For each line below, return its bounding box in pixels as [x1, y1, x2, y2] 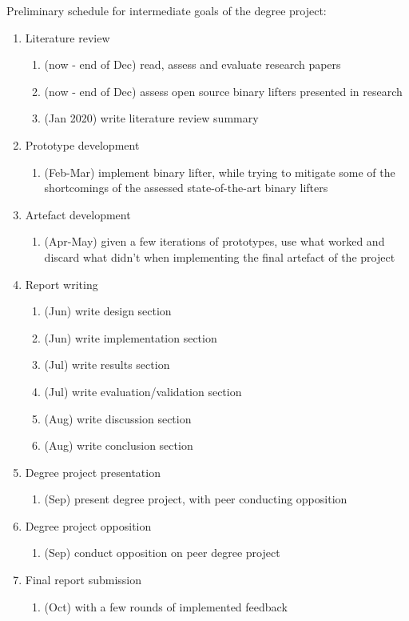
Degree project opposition [25, 517, 152, 534]
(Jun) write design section [44, 302, 172, 319]
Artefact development [25, 206, 131, 222]
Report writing [25, 275, 98, 292]
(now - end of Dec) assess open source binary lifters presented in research [44, 82, 403, 99]
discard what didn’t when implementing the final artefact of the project [44, 248, 395, 265]
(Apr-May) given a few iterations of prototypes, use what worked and [44, 233, 385, 250]
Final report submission [25, 571, 141, 588]
